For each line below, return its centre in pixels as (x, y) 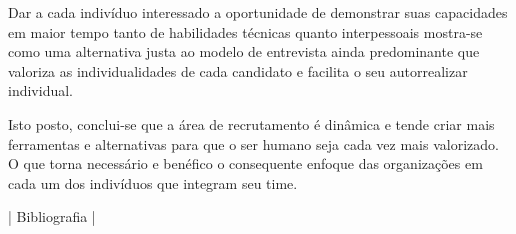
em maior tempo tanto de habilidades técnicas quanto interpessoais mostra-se (245, 31)
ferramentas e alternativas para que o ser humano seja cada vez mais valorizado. (253, 143)
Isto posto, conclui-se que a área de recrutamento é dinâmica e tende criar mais (251, 123)
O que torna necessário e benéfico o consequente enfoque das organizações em (245, 163)
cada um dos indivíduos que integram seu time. (153, 182)
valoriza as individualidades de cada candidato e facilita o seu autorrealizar (238, 70)
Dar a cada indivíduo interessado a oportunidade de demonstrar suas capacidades (258, 12)
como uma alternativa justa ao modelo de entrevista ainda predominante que (244, 51)
